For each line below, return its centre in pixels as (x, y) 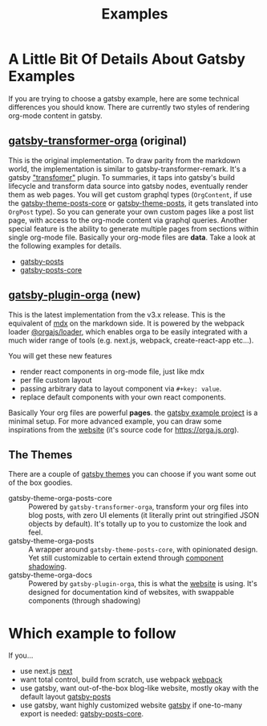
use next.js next (46, 671)
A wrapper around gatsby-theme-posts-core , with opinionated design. (143, 550)
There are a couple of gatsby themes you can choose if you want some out (132, 474)
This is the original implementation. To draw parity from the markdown (124, 160)
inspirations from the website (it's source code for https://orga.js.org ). (123, 429)
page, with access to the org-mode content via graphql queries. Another (128, 220)
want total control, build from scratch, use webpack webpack (121, 679)
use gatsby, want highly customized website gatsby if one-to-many (131, 705)
